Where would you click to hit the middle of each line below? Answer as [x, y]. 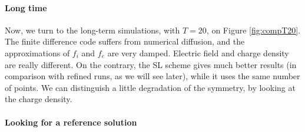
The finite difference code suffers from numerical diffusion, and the [125, 41]
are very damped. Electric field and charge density [198, 53]
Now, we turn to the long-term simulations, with [92, 30]
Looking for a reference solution [71, 122]
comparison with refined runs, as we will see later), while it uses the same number [152, 76]
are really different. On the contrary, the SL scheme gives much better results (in [151, 64]
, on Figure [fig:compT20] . [253, 30]
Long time [26, 7]
